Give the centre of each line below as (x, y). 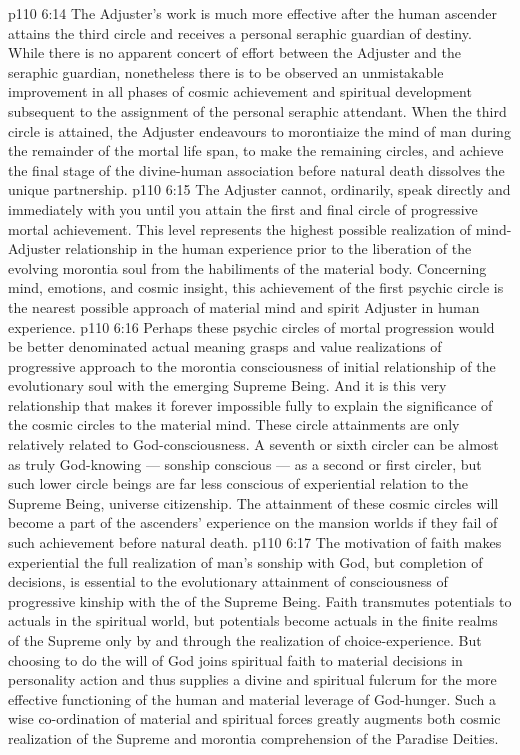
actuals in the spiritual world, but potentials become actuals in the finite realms (253, 620)
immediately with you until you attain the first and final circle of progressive (243, 208)
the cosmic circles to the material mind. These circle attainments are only (234, 424)
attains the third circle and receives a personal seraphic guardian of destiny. (240, 32)
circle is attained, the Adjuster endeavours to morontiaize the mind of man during (259, 130)
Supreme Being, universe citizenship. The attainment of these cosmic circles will (253, 502)
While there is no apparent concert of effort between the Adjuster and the (234, 52)
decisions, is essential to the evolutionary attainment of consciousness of (228, 581)
